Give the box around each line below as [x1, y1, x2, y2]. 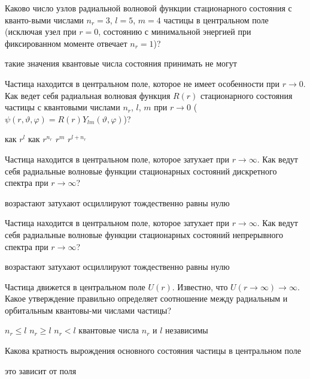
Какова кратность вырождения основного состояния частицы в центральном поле [5, 344, 302, 357]
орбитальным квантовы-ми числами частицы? [5, 303, 172, 316]
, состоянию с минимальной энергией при [98, 25, 251, 38]
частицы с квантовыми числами [5, 101, 120, 113]
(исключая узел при [5, 25, 77, 38]
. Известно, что [172, 280, 228, 293]
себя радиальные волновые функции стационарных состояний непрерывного [5, 228, 283, 240]
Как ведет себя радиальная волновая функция [5, 89, 171, 101]
